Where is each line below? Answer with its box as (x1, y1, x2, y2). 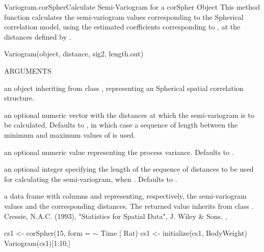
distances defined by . (4, 31, 71, 42)
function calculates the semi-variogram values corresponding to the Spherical (4, 11, 244, 22)
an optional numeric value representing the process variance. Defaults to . (4, 146, 234, 157)
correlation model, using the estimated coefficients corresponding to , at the (4, 21, 241, 32)
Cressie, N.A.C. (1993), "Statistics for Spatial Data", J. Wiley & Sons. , (4, 210, 227, 221)
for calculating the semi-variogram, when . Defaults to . (4, 173, 177, 184)
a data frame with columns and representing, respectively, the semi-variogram (4, 191, 247, 201)
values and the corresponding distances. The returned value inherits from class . (4, 200, 254, 211)
